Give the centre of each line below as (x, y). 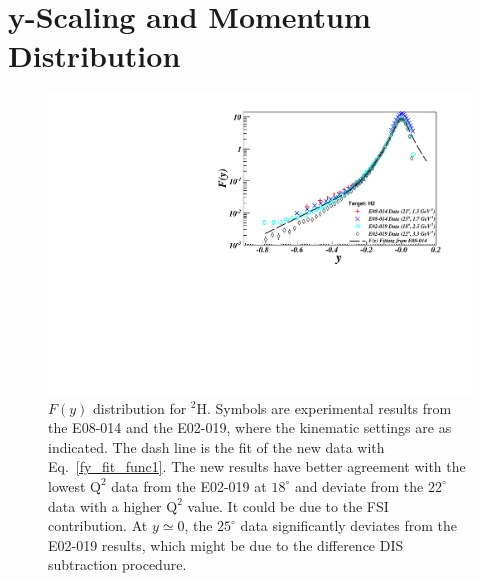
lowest (67, 485)
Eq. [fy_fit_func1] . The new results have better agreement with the (257, 466)
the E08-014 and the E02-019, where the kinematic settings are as (250, 427)
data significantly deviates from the (349, 525)
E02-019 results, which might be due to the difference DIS (226, 544)
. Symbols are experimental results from (329, 407)
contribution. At (98, 525)
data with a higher (105, 505)
